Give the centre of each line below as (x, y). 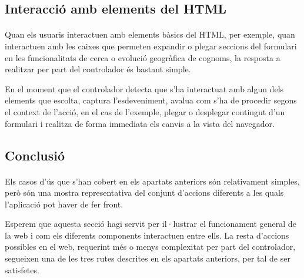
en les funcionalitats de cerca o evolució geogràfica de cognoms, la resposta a (143, 57)
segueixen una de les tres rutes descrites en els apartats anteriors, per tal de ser (148, 258)
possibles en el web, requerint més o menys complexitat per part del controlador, (150, 247)
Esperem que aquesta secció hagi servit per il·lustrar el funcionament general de (151, 224)
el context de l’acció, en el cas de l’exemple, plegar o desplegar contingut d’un (145, 111)
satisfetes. (22, 269)
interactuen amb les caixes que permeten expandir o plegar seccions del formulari (151, 46)
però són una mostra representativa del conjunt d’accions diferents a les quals (144, 192)
